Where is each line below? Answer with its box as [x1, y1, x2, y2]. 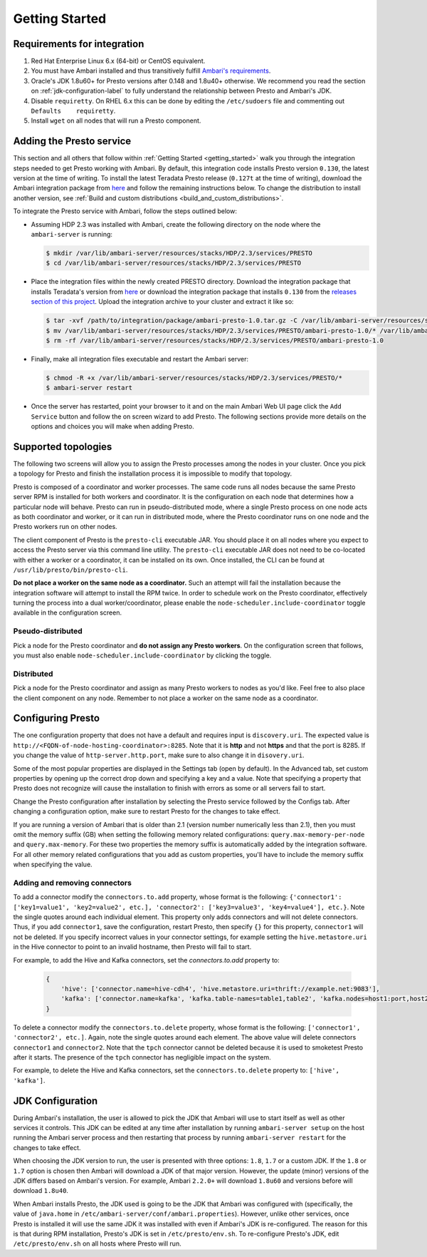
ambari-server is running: [31, 230, 113, 239]
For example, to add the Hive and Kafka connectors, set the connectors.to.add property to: [13, 955, 280, 964]
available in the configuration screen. [13, 608, 122, 617]
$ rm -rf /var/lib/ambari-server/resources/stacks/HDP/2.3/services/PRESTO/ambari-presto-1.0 [46, 336, 384, 344]
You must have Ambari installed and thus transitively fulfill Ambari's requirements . [31, 66, 271, 75]
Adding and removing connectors [13, 878, 132, 888]
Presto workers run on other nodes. [13, 523, 117, 531]
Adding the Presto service [13, 135, 132, 148]
